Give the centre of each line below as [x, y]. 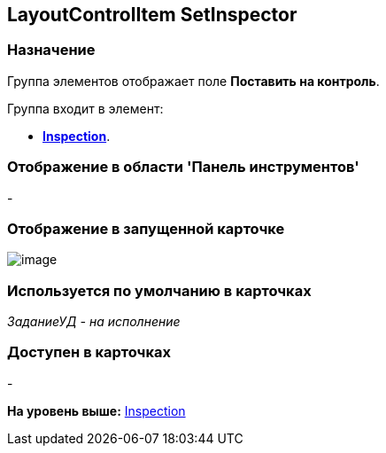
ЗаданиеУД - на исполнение [94, 322]
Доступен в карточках [89, 352]
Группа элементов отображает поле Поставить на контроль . [193, 81]
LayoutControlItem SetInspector [152, 15]
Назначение [51, 50]
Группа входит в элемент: [85, 108]
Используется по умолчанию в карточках [159, 290]
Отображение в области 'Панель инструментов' [183, 167]
